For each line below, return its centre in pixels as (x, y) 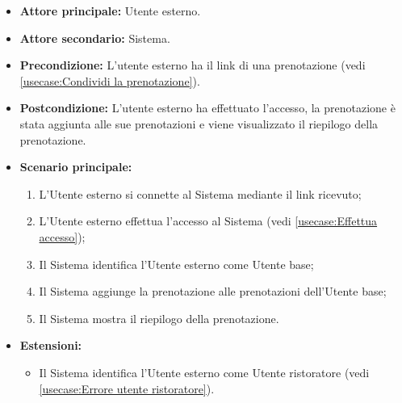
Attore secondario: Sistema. (95, 38)
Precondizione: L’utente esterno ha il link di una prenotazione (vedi (193, 65)
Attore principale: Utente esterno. (110, 10)
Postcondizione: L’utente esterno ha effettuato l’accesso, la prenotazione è (207, 108)
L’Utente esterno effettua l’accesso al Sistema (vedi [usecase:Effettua (208, 221)
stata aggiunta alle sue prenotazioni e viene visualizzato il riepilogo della (199, 123)
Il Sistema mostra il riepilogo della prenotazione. (159, 318)
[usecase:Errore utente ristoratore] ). (127, 388)
